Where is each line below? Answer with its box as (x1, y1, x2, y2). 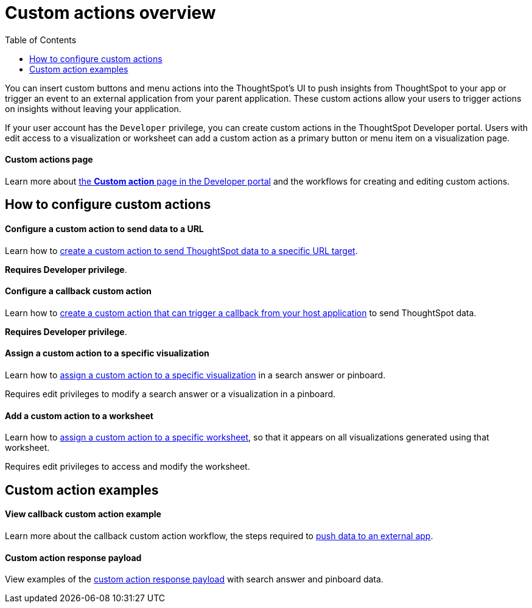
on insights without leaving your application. (5, 103, 181, 114)
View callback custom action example (5, 509, 161, 520)
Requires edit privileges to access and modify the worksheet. (5, 461, 250, 472)
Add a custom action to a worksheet (5, 410, 153, 421)
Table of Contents (5, 34, 77, 45)
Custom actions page (5, 154, 93, 165)
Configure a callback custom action (5, 286, 152, 297)
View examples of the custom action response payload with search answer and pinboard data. (5, 574, 383, 585)
